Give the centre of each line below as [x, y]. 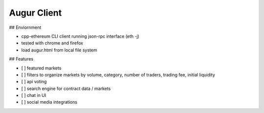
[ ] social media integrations [49, 102]
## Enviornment [25, 27]
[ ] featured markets [41, 68]
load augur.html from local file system [59, 50]
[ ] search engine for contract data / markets [66, 89]
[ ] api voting [34, 82]
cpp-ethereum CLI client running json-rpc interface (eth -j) [80, 36]
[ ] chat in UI [34, 95]
